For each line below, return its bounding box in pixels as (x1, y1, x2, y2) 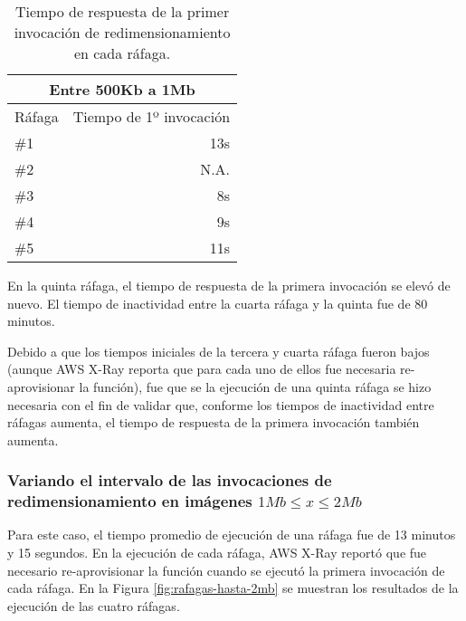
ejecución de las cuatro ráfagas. (7, 596, 180, 615)
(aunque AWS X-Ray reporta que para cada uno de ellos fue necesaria (7, 359, 396, 378)
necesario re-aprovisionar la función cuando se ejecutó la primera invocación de (7, 560, 445, 579)
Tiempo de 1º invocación (72, 106, 231, 127)
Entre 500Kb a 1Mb (49, 79, 195, 100)
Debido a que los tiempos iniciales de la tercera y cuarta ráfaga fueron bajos (7, 341, 430, 360)
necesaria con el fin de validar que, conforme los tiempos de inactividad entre (7, 395, 434, 414)
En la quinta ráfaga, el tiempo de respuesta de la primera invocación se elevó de (7, 276, 451, 294)
